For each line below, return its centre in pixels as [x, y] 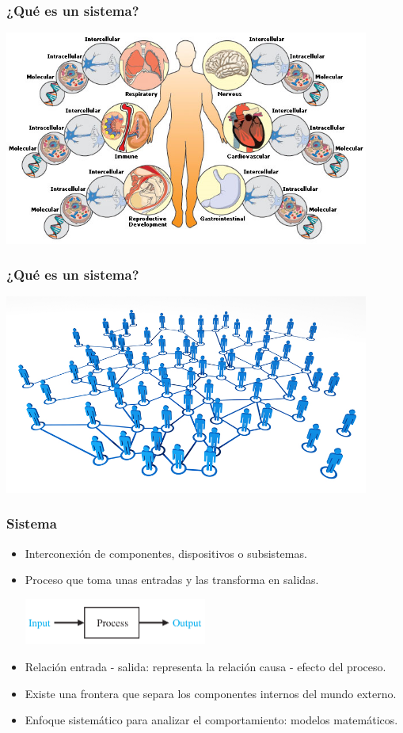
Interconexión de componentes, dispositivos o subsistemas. [166, 553]
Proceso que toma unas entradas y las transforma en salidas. [172, 580]
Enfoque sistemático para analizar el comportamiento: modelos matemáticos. [211, 720]
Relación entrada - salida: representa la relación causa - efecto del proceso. [205, 667]
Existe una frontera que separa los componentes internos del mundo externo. [211, 693]
